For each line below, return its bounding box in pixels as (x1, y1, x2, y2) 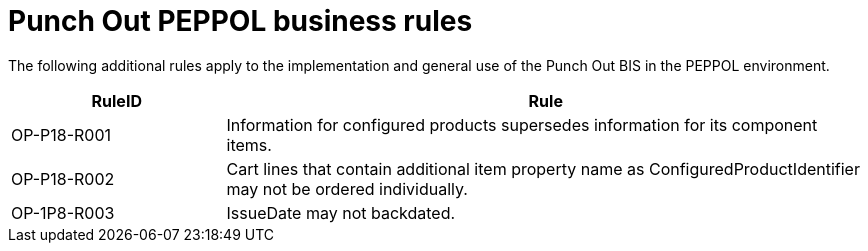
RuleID (91, 90, 142, 111)
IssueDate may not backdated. (226, 202, 456, 223)
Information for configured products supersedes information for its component (226, 114, 818, 135)
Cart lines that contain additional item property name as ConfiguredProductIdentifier (226, 158, 860, 179)
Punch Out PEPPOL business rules (8, 4, 473, 38)
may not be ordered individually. (226, 178, 468, 199)
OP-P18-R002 (11, 168, 115, 189)
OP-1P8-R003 (11, 202, 115, 223)
